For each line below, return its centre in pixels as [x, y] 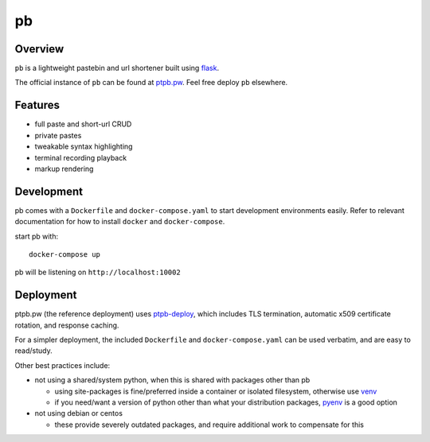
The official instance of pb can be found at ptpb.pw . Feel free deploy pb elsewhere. [151, 83]
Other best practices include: [63, 365]
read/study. [33, 351]
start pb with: [37, 236]
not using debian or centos [79, 413]
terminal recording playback [81, 157]
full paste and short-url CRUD [83, 124]
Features [37, 105]
